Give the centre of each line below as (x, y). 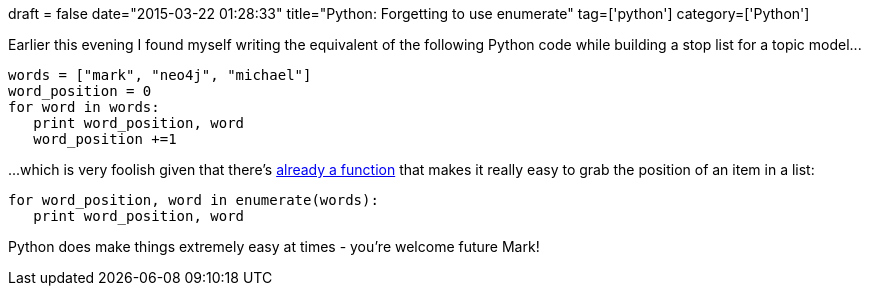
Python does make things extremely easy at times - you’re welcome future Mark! (274, 246)
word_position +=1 (105, 139)
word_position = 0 (80, 91)
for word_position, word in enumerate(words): (193, 200)
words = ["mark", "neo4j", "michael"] (160, 75)
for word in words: (84, 107)
